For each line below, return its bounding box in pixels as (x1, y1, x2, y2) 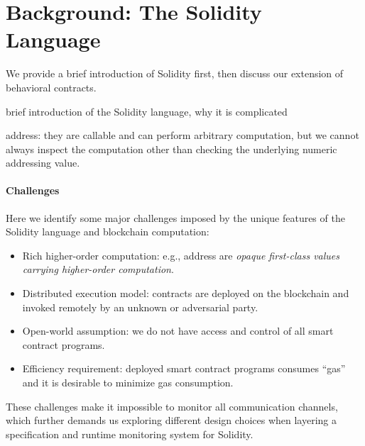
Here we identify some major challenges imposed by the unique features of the (6, 210, 345, 225)
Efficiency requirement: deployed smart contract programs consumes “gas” (22, 361, 346, 376)
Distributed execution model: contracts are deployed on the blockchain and (22, 286, 349, 301)
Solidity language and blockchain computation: (6, 224, 209, 239)
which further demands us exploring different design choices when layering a (6, 413, 337, 428)
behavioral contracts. (6, 79, 97, 94)
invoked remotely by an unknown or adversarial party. (22, 299, 258, 314)
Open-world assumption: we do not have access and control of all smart (22, 323, 334, 338)
